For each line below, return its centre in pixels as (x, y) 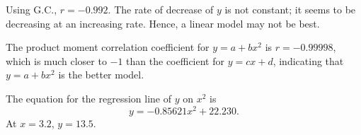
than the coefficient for (175, 60)
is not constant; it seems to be (290, 9)
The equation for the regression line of (88, 98)
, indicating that (308, 60)
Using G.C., (31, 9)
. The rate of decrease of (161, 9)
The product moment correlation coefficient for (108, 47)
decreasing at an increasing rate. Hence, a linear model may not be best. (163, 23)
